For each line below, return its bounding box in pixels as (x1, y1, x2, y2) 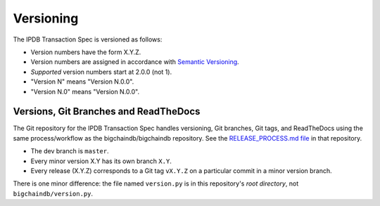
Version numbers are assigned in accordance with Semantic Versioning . (30, 58, 239, 66)
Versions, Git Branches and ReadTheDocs (13, 105, 201, 117)
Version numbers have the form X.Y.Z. (30, 48, 141, 56)
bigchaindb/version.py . (13, 189, 94, 198)
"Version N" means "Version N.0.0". (30, 77, 134, 86)
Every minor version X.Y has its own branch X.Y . (30, 157, 172, 165)
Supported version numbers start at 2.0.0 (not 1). (30, 67, 172, 76)
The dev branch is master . (30, 147, 109, 155)
